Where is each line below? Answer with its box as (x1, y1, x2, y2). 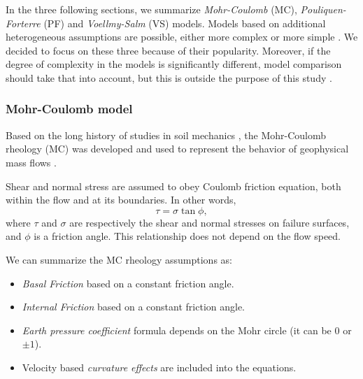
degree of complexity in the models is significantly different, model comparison (6, 57, 342, 71)
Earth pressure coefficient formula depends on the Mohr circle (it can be (22, 322, 332, 337)
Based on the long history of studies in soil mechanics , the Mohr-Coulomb (6, 127, 327, 142)
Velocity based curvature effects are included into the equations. (22, 359, 297, 374)
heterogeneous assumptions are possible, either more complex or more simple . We (6, 29, 358, 44)
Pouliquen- (300, 2, 346, 16)
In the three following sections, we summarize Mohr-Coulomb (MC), (6, 2, 297, 16)
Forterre (6, 15, 41, 30)
